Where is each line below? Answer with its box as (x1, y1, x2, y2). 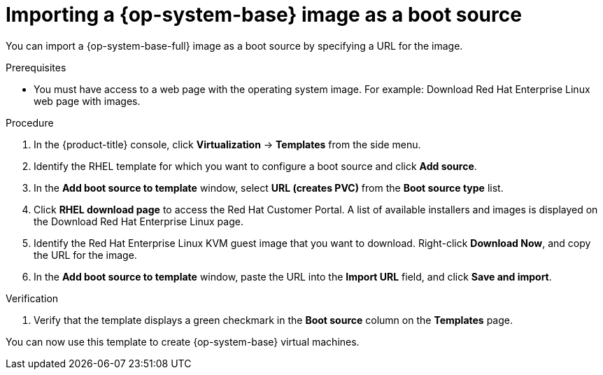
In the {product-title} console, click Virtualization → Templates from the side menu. (34, 138, 421, 150)
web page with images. (34, 94, 141, 107)
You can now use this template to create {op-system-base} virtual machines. (6, 335, 360, 348)
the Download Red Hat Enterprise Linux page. (34, 215, 243, 227)
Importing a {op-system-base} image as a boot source (6, 3, 522, 27)
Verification (6, 292, 59, 304)
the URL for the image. (34, 248, 137, 261)
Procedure (6, 116, 54, 129)
